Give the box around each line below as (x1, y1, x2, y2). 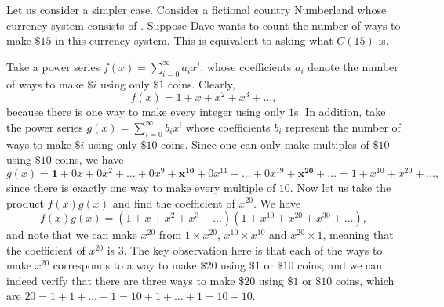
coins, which (335, 272, 395, 288)
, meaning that (322, 226, 394, 243)
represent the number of (286, 118, 401, 135)
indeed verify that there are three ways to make (6, 272, 235, 288)
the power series (6, 118, 83, 135)
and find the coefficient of (112, 194, 235, 211)
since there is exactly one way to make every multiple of (6, 179, 276, 195)
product (6, 194, 44, 211)
